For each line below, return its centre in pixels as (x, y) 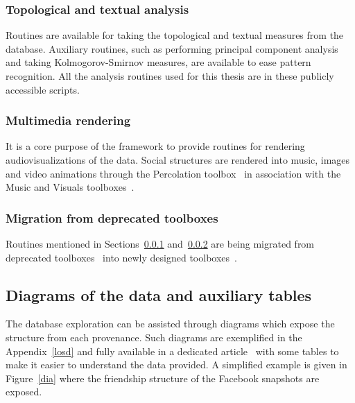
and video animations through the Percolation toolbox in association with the (173, 173)
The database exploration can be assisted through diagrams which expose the (170, 324)
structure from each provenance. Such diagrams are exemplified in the (154, 337)
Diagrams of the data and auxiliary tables (159, 294)
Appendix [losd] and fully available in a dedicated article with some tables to (172, 351)
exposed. (24, 392)
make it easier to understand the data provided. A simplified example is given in (176, 365)
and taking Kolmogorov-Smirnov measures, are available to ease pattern (158, 62)
